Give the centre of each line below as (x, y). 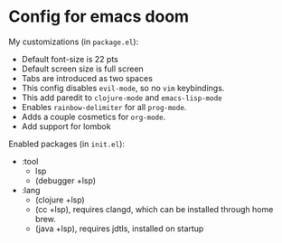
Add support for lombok (66, 126)
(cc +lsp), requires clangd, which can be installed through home (154, 209)
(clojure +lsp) (60, 200)
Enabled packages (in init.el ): (67, 144)
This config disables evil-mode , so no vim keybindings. (123, 88)
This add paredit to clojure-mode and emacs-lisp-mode (122, 98)
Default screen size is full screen (82, 69)
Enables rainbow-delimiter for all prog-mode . (104, 107)
